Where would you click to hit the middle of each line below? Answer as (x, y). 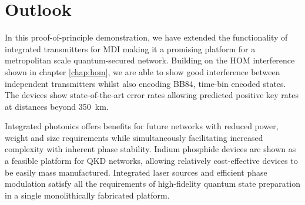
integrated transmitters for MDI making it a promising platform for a (130, 48)
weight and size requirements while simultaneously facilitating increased (134, 137)
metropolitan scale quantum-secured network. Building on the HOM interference (150, 60)
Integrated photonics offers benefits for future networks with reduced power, (142, 126)
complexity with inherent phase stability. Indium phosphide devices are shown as (150, 149)
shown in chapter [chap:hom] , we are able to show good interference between (143, 71)
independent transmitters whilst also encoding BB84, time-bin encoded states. (145, 83)
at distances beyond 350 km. (57, 106)
